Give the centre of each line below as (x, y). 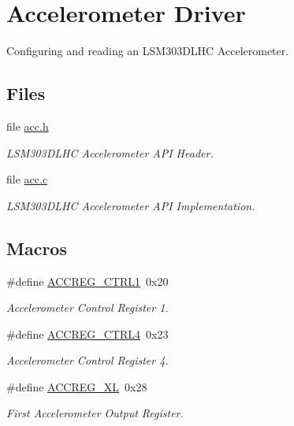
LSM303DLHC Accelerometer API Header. (110, 152)
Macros (37, 248)
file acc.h (28, 126)
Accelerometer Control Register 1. (87, 307)
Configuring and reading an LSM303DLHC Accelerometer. (148, 51)
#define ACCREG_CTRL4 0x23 (87, 333)
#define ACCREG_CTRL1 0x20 (87, 281)
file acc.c (27, 179)
